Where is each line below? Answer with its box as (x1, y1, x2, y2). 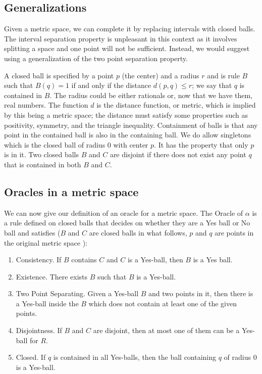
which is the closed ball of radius (4, 139, 106, 150)
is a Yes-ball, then (127, 254, 183, 265)
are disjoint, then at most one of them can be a (93, 325, 240, 336)
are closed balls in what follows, (89, 227, 187, 238)
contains (71, 254, 97, 265)
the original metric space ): (4, 237, 88, 248)
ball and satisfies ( (4, 227, 61, 238)
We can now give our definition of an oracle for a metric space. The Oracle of (4, 207, 243, 218)
